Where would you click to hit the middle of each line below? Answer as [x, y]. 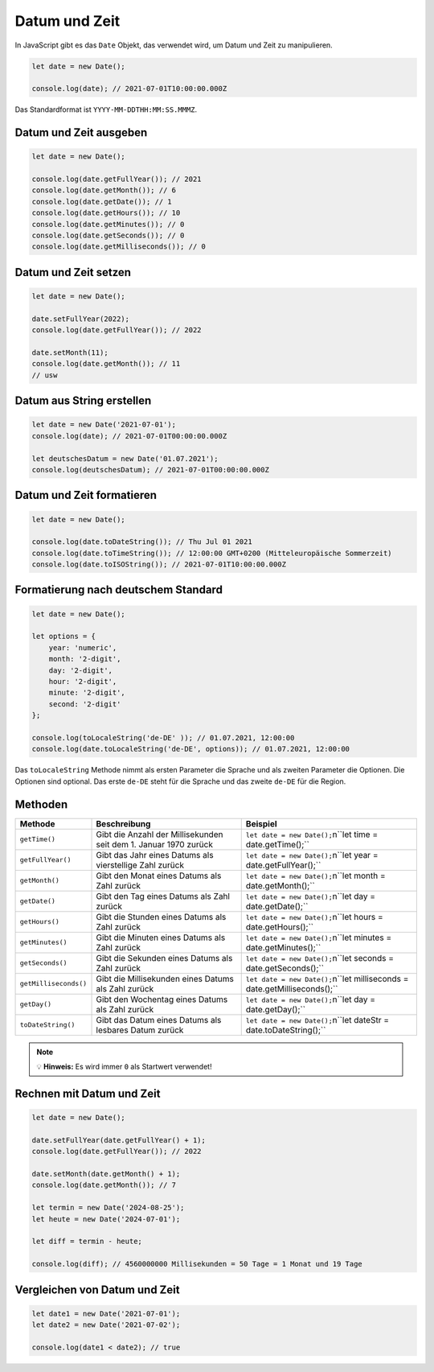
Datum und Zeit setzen [73, 272]
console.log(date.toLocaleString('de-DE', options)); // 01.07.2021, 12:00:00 [190, 749]
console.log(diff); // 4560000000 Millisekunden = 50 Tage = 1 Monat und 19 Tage [197, 1264]
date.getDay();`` [275, 1009]
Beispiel [261, 823]
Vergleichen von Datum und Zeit [97, 1290]
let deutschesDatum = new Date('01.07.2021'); [125, 458]
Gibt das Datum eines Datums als [159, 1020]
